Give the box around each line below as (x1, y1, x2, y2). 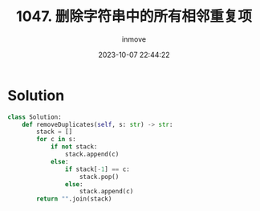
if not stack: (50, 143, 98, 151)
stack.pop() (79, 172, 120, 181)
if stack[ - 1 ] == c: (64, 165, 130, 173)
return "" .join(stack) (36, 195, 112, 203)
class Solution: (7, 113, 62, 121)
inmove (122, 34, 146, 44)
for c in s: (36, 136, 77, 144)
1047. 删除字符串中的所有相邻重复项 (16, 7, 252, 26)
